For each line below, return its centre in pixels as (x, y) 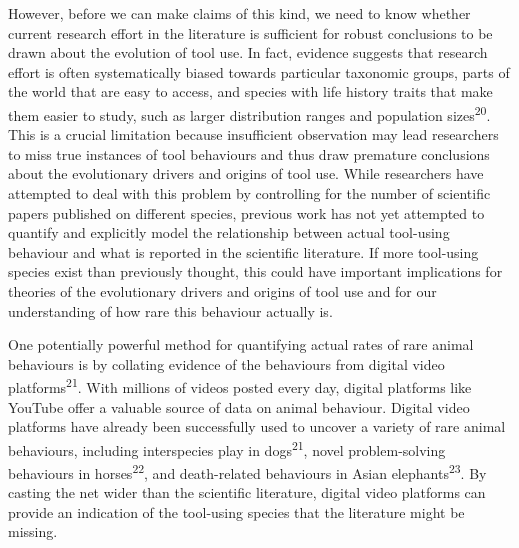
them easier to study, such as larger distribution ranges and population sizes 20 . (249, 113)
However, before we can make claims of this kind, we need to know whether (239, 13)
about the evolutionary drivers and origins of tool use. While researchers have (246, 173)
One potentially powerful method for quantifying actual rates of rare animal (241, 344)
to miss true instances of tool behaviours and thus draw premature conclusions (249, 153)
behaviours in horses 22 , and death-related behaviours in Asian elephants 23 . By (247, 471)
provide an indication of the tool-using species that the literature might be (236, 511)
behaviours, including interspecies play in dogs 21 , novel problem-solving (227, 448)
